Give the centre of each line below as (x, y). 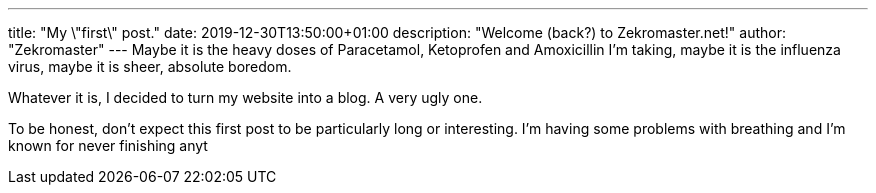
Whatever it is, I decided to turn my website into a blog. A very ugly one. (245, 97)
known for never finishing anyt (108, 145)
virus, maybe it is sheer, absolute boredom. (150, 66)
